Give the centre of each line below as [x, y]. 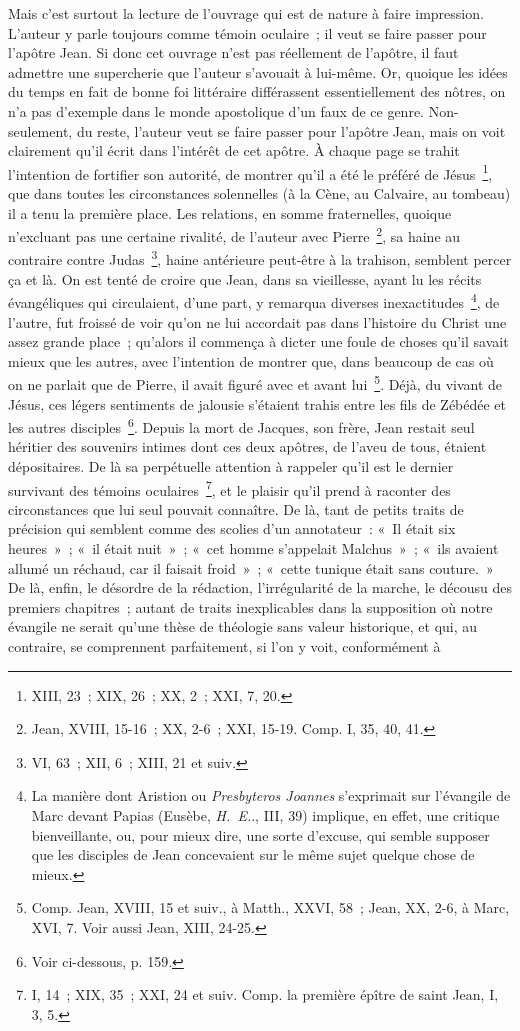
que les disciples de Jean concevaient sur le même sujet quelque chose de [253, 854]
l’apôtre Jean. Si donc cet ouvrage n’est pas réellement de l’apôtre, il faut [233, 52]
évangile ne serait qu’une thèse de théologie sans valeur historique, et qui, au [243, 626]
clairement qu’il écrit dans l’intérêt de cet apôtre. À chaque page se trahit [234, 150]
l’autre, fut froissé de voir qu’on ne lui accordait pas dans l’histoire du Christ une [257, 321]
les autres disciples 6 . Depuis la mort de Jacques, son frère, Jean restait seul [241, 425]
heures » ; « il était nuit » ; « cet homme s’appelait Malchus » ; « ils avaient [253, 548]
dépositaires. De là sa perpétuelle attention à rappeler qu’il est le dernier [231, 466]
